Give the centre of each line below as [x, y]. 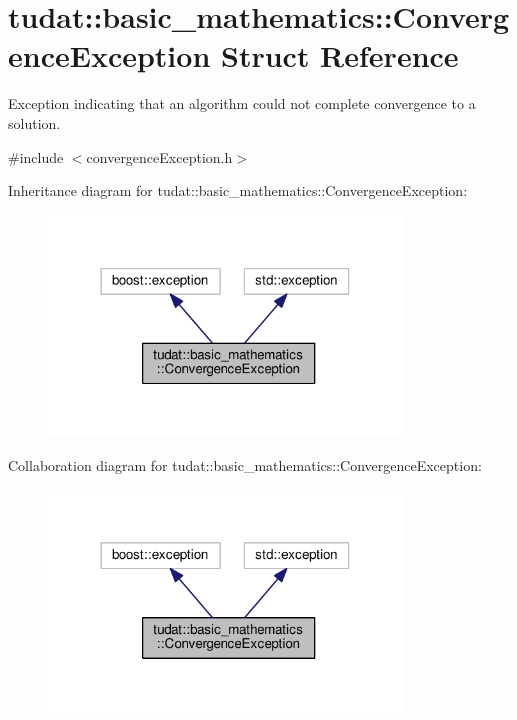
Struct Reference [339, 55]
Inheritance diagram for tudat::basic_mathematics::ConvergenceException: [238, 190]
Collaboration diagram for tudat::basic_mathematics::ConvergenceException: [245, 464]
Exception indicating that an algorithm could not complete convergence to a [242, 103]
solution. [34, 122]
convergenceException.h [159, 156]
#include [36, 156]
